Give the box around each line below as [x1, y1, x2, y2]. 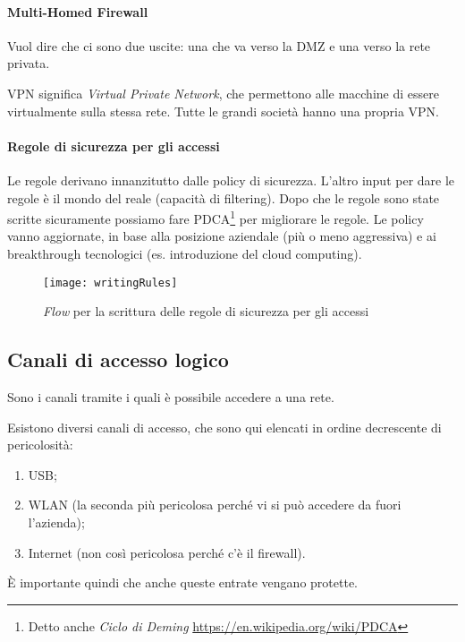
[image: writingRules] [43, 276, 178, 289]
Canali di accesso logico [7, 346, 229, 373]
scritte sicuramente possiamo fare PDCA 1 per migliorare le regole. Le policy [7, 207, 424, 227]
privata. [7, 54, 50, 73]
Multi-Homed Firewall [7, 2, 148, 21]
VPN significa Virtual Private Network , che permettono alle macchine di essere [7, 83, 439, 102]
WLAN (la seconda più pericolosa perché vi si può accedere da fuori [28, 495, 402, 514]
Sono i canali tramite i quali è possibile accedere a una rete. [7, 388, 334, 407]
